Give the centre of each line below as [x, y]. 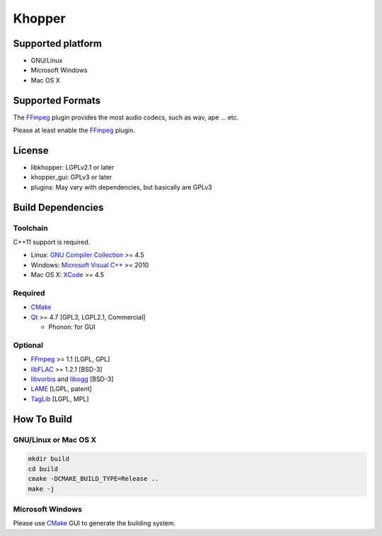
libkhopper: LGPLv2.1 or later [73, 168]
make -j [41, 489]
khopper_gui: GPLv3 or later [71, 177]
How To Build [42, 419]
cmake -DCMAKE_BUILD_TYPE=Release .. [93, 479]
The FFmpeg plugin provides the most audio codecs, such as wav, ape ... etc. [126, 117]
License [31, 150]
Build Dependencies [58, 208]
